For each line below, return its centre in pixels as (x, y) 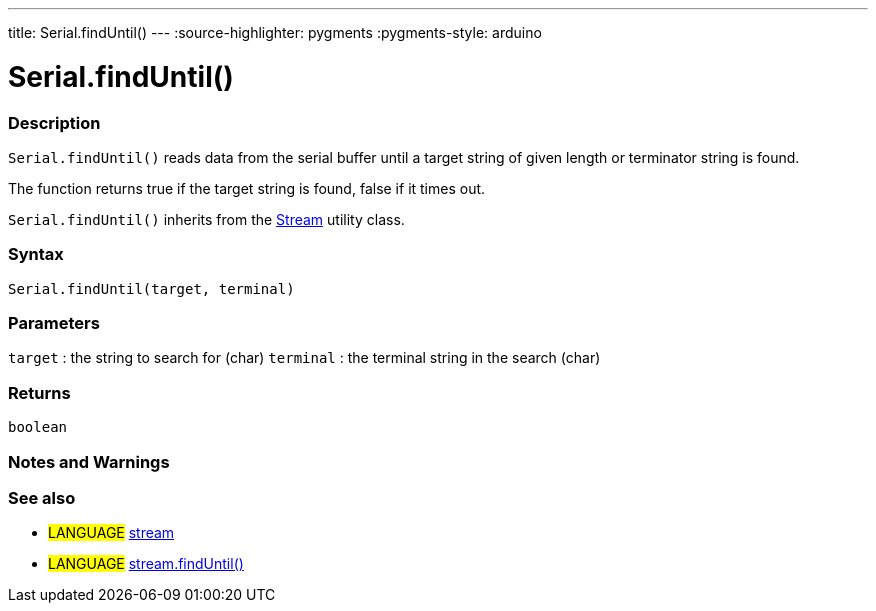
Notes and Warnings (89, 461)
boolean (38, 427)
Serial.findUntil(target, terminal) (151, 288)
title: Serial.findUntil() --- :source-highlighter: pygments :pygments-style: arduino (275, 32)
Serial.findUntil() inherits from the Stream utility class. (206, 219)
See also (42, 497)
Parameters (54, 323)
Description (54, 122)
